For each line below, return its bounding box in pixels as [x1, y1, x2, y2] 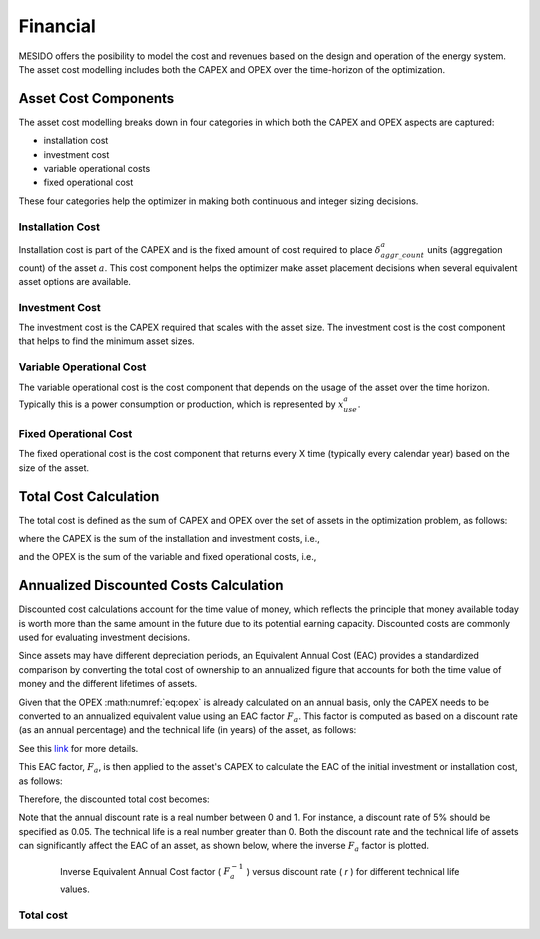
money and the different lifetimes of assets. [18, 678, 198, 690]
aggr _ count [380, 250, 425, 260]
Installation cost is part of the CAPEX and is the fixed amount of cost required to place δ [18, 243, 382, 255]
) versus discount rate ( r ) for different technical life [246, 865, 460, 877]
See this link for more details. [18, 742, 139, 754]
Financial [18, 15, 97, 37]
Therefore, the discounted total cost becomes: [18, 793, 210, 805]
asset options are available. [18, 275, 132, 287]
